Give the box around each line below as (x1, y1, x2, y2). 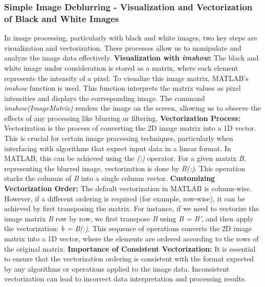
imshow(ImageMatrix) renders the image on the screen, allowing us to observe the (4, 102, 261, 113)
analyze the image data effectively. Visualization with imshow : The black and (4, 52, 259, 63)
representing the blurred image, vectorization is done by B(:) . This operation (4, 162, 245, 173)
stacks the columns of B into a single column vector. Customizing (4, 173, 215, 183)
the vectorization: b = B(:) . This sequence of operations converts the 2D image (4, 223, 252, 234)
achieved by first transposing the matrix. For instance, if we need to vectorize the (4, 203, 259, 214)
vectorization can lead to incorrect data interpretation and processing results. (4, 273, 247, 284)
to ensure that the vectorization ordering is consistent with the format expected (4, 253, 254, 264)
